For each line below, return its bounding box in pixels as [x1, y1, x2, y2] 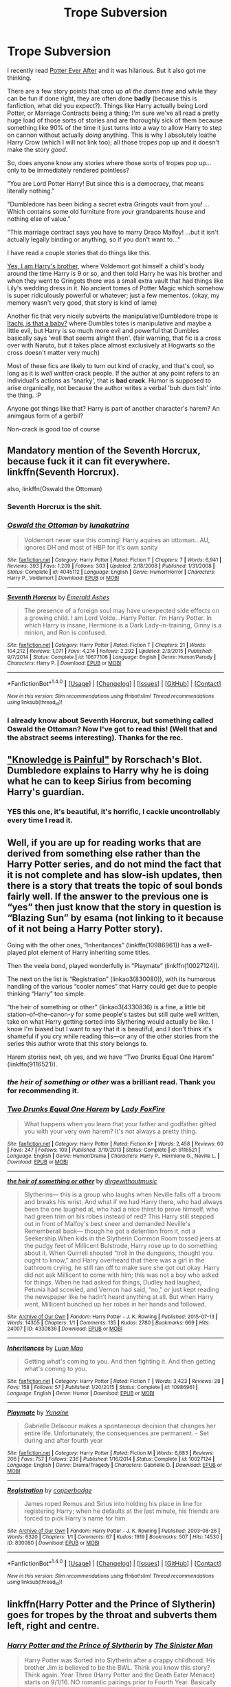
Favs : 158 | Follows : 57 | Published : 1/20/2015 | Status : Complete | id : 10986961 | [7, 1384, 198, 1391]
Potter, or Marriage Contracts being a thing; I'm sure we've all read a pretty [7, 109, 220, 117]
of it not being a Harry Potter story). [7, 923, 164, 934]
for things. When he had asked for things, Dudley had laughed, [23, 1278, 202, 1287]
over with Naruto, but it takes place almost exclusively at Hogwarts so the [7, 341, 215, 349]
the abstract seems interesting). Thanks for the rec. [7, 733, 184, 742]
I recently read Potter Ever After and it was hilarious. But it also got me [7, 66, 206, 74]
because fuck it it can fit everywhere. [7, 455, 170, 467]
